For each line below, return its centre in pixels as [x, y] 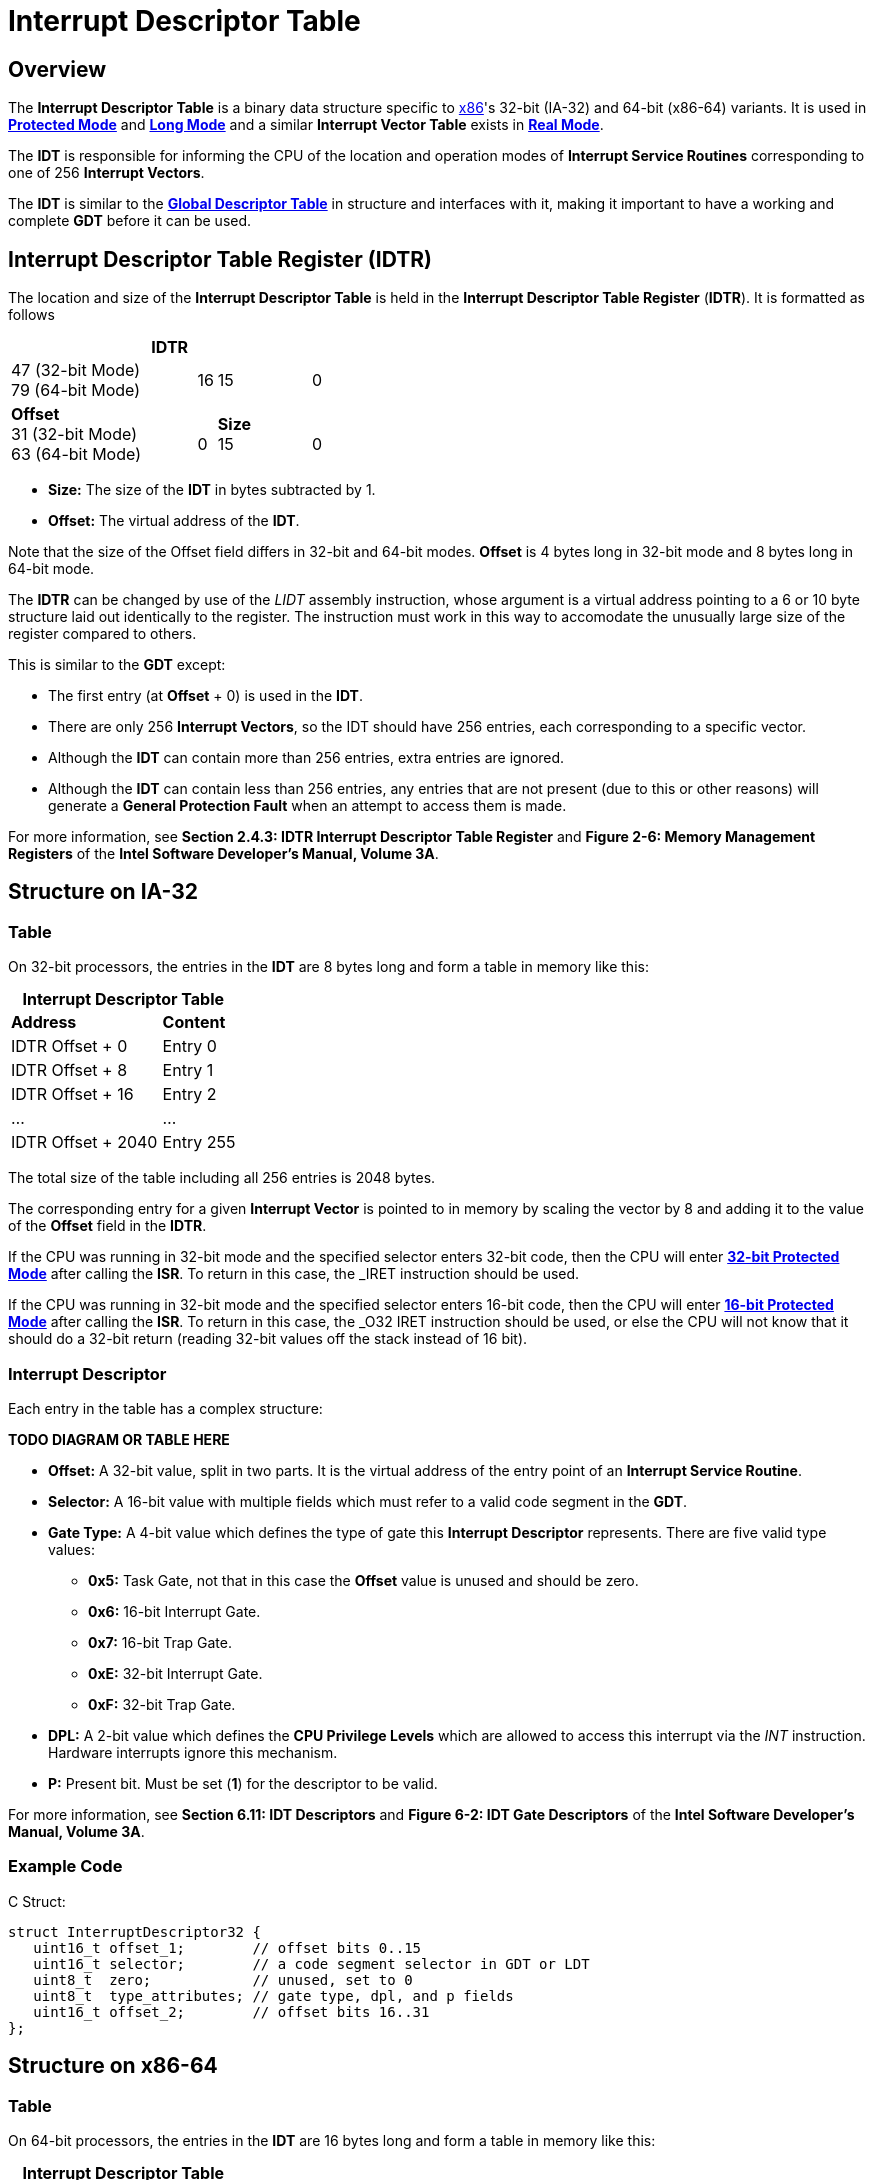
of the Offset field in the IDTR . [107, 1226]
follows [31, 315]
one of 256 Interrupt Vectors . [106, 173]
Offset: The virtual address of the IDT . [174, 521]
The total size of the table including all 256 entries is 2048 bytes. [222, 1178]
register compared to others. [102, 634]
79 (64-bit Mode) [76, 390]
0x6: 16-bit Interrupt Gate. [174, 1611]
